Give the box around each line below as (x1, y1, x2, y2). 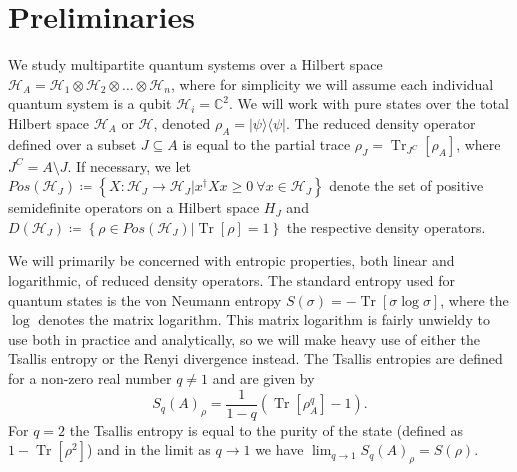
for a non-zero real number (8, 368, 172, 389)
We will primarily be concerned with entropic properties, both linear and (8, 250, 455, 271)
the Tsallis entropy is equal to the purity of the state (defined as (69, 419, 463, 440)
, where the (440, 289, 509, 310)
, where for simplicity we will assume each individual (170, 73, 494, 94)
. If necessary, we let (67, 155, 191, 176)
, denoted (153, 112, 211, 133)
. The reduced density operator (285, 112, 476, 133)
